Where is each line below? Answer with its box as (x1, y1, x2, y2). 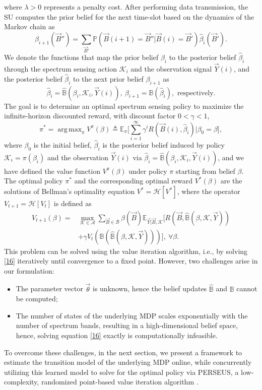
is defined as (53, 198, 92, 209)
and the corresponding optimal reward (74, 175, 193, 186)
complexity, (4, 376, 39, 387)
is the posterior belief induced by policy (102, 140, 225, 150)
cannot (236, 283, 257, 294)
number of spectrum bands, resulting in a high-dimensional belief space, (16, 320, 238, 331)
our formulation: (4, 265, 54, 276)
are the (220, 175, 242, 186)
